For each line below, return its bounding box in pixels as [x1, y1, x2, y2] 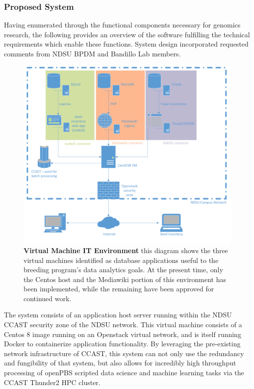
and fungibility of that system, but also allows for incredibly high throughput [4, 358, 236, 368]
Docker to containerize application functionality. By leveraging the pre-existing [4, 338, 241, 349]
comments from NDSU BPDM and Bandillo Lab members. [4, 49, 181, 58]
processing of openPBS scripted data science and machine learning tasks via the [4, 367, 244, 378]
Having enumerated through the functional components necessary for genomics [4, 20, 241, 30]
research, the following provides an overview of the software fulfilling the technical [4, 29, 250, 39]
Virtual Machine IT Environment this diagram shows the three [24, 245, 228, 255]
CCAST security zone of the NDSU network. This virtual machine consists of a [4, 319, 242, 330]
